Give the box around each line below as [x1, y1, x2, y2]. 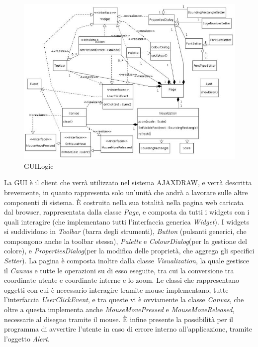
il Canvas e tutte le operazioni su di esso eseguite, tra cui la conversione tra [4, 265, 234, 275]
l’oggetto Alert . [4, 333, 50, 344]
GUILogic [24, 160, 54, 171]
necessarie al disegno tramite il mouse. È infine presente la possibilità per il [4, 314, 233, 324]
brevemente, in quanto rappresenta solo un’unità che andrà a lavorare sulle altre [4, 187, 248, 197]
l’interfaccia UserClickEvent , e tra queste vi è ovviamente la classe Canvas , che [4, 294, 244, 305]
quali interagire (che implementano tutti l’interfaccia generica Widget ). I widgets [4, 216, 250, 227]
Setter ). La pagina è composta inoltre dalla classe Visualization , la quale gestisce [4, 255, 250, 266]
